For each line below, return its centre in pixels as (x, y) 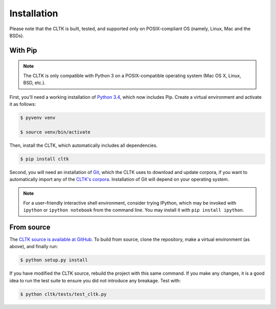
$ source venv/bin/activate (55, 132)
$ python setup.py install (54, 260)
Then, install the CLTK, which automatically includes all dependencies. (84, 145)
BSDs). (17, 35)
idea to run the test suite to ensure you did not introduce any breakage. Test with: (95, 280)
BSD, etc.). (34, 83)
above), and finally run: (34, 247)
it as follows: (23, 104)
